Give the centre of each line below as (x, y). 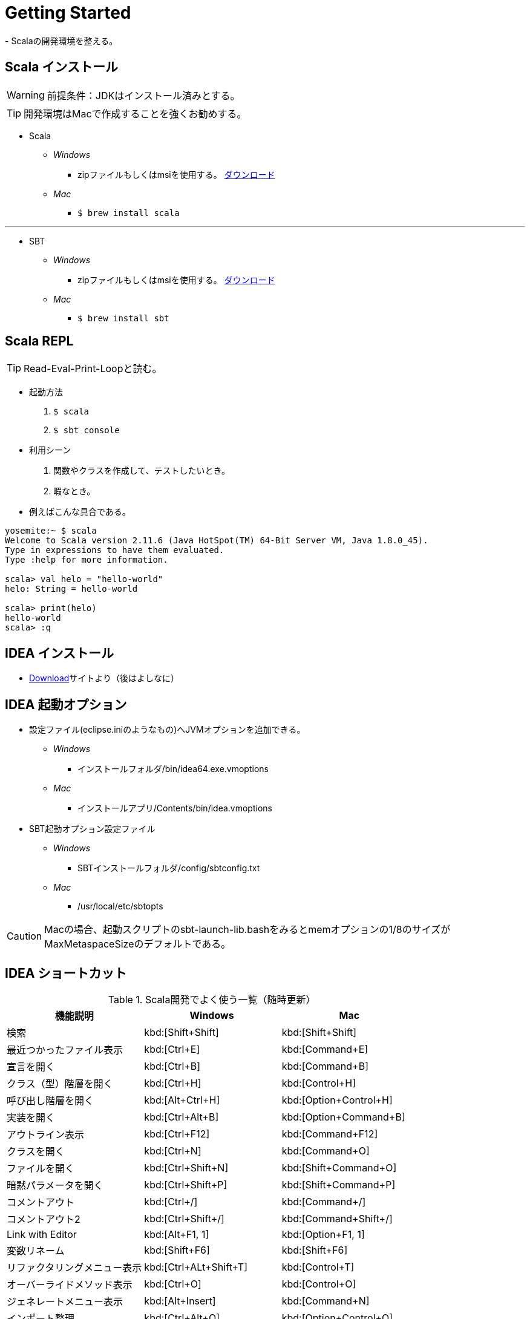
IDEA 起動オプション (66, 704)
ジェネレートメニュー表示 (65, 1301)
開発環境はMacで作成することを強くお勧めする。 (135, 113)
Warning (26, 95)
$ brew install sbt (123, 318)
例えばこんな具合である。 (80, 512)
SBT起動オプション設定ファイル (92, 829)
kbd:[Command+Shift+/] (337, 1218)
